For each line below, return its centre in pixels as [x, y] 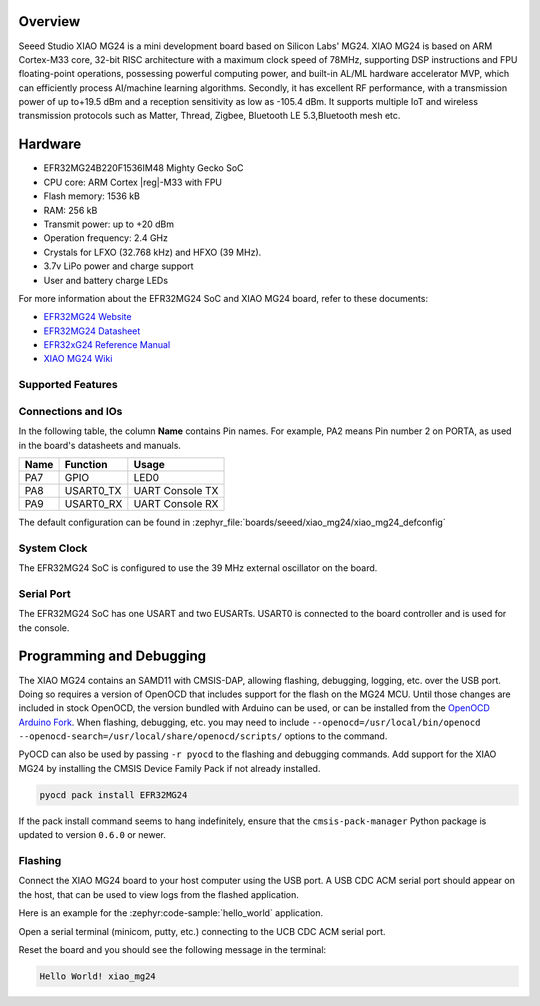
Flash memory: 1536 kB [91, 196]
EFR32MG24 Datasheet [92, 331]
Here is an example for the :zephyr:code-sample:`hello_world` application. [171, 913]
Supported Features [68, 385]
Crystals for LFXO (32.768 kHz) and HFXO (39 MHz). [152, 252]
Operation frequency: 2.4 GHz [106, 238]
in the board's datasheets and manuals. [100, 445]
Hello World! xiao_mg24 [98, 976]
